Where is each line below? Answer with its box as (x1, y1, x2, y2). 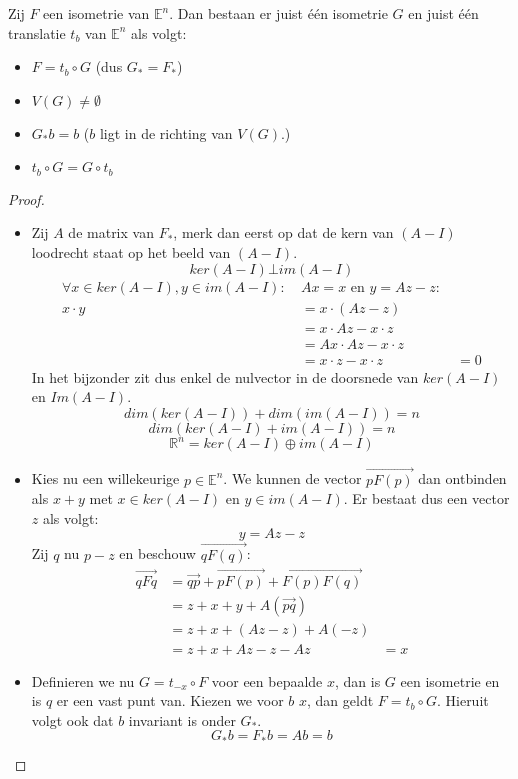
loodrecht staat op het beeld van (31, 242, 231, 263)
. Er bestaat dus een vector (343, 488, 510, 509)
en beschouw (119, 543, 196, 564)
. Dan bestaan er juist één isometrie (169, 3, 388, 23)
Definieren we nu (31, 670, 135, 691)
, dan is (335, 670, 381, 691)
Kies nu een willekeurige (31, 468, 180, 489)
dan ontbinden (418, 468, 507, 489)
